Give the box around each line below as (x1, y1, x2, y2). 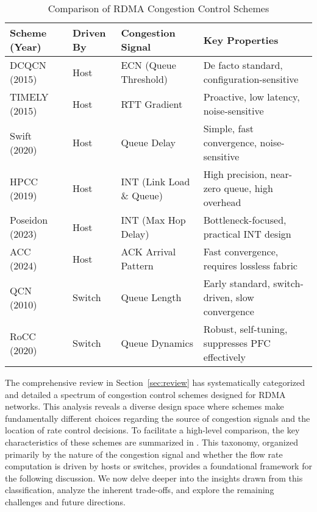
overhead (203, 195, 241, 209)
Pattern (121, 258, 154, 272)
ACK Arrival (121, 244, 176, 258)
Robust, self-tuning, (203, 322, 288, 336)
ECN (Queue (121, 58, 176, 72)
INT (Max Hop (121, 213, 186, 227)
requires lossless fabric (203, 258, 297, 272)
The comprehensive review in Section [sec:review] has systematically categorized (5, 376, 305, 388)
